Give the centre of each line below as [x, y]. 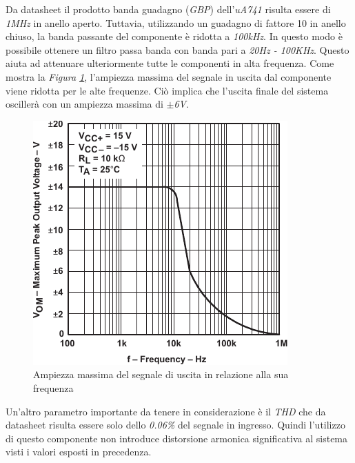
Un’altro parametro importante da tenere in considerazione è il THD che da [166, 411]
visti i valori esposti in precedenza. [79, 452]
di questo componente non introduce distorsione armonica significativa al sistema [177, 438]
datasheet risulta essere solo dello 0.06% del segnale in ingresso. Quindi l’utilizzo [175, 425]
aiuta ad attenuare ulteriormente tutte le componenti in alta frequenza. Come [170, 63]
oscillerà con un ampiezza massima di [84, 104]
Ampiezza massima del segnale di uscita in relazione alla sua [161, 374]
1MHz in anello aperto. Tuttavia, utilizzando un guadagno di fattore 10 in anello [176, 22]
